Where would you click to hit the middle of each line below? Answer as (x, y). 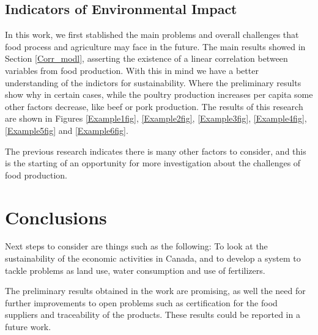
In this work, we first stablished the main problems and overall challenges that (152, 35)
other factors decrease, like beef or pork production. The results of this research (154, 106)
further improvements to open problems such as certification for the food (141, 302)
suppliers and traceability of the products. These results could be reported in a (153, 315)
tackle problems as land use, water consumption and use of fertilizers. (135, 270)
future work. (28, 327)
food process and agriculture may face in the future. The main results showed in (155, 46)
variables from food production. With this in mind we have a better (132, 70)
